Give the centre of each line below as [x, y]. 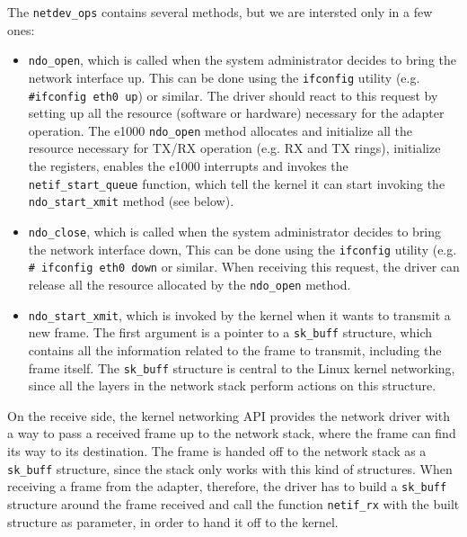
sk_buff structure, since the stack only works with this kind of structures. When [230, 468]
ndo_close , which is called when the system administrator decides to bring [235, 231]
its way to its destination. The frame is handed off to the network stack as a [217, 450]
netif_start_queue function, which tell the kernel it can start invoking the [237, 183]
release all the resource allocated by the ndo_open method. [189, 284]
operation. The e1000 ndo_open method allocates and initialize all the [220, 130]
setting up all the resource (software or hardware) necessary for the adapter [236, 113]
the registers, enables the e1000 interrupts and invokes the [188, 166]
